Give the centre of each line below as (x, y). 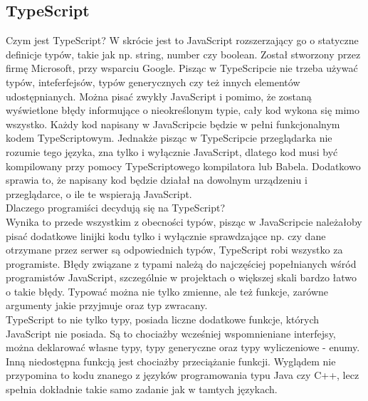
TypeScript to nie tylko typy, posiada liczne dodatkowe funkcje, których (163, 319)
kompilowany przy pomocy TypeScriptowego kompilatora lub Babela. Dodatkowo (183, 166)
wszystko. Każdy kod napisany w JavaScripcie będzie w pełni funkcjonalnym (173, 124)
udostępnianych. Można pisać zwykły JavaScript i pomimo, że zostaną (159, 96)
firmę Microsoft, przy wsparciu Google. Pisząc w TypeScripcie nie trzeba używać (182, 68)
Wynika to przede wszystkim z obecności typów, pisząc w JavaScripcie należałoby (184, 221)
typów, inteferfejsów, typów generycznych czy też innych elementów (153, 82)
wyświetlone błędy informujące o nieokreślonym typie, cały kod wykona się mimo (183, 110)
